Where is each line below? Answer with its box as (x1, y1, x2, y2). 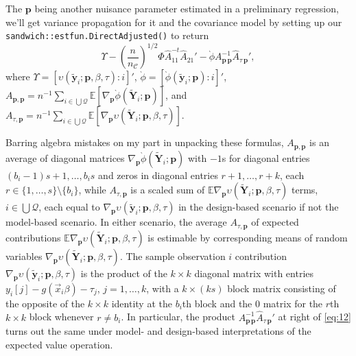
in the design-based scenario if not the (178, 200, 339, 214)
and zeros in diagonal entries (98, 167, 218, 182)
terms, (291, 182, 318, 197)
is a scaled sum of (130, 182, 205, 197)
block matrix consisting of (227, 281, 336, 295)
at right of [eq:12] (278, 309, 351, 324)
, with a (146, 281, 179, 295)
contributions (5, 230, 61, 244)
